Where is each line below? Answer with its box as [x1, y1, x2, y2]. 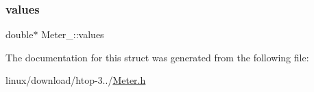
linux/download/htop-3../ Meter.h [5, 73, 146, 87]
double [5, 27, 34, 42]
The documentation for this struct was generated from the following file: [5, 50, 309, 64]
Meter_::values [41, 27, 104, 42]
